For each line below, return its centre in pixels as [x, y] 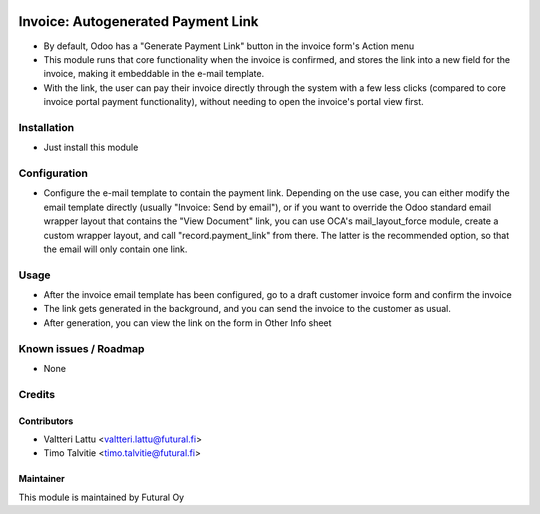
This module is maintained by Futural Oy [101, 497]
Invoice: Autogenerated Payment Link [138, 21]
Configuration [53, 173]
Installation [46, 127]
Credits [36, 394]
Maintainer [41, 479]
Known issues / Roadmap [81, 348]
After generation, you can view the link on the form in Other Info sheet [187, 322]
